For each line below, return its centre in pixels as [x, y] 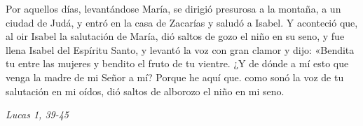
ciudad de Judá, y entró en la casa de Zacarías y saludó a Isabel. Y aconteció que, [182, 22]
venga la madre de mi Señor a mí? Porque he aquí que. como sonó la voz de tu [175, 77]
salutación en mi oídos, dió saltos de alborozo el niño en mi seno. [145, 91]
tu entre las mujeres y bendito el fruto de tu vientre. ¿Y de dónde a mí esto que [177, 63]
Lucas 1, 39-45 [37, 114]
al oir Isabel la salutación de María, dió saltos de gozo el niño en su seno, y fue [175, 36]
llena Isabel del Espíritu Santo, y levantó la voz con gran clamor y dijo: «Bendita [180, 49]
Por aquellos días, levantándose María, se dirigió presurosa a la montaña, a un [173, 8]
